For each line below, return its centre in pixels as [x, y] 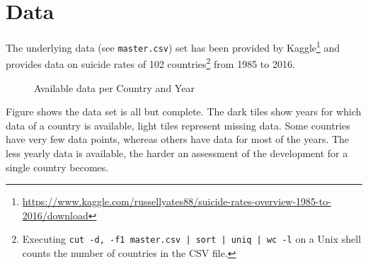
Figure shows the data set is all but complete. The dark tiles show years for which [184, 111]
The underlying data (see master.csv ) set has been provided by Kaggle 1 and [173, 46]
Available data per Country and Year [114, 87]
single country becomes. [57, 167]
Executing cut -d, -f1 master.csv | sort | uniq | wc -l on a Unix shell [192, 239]
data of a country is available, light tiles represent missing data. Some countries [178, 125]
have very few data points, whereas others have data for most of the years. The [178, 139]
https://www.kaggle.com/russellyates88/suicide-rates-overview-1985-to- [177, 201]
